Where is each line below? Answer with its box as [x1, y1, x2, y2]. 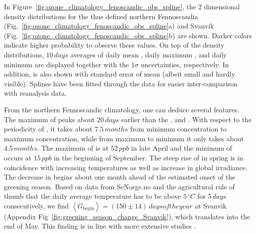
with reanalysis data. [4, 88, 67, 98]
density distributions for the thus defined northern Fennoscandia [4, 11, 198, 21]
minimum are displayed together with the [4, 59, 129, 69]
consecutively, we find [4, 200, 69, 210]
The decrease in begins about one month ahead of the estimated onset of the [4, 172, 235, 182]
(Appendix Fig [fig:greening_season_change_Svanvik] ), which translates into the [4, 211, 250, 221]
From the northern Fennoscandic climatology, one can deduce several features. [4, 104, 239, 114]
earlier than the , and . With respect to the [121, 114, 252, 124]
